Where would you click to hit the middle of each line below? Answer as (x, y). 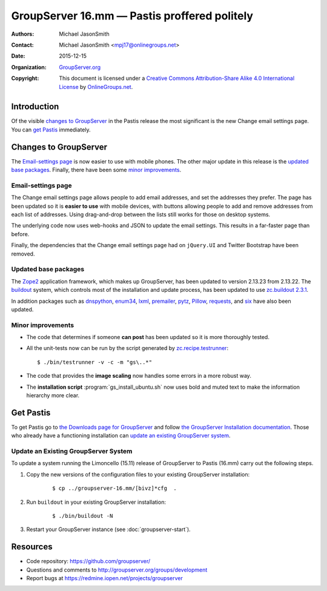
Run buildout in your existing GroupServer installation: (96, 502)
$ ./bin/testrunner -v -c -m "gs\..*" (95, 362)
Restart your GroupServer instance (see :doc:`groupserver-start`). (108, 529)
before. (20, 234)
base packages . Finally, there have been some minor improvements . (96, 170)
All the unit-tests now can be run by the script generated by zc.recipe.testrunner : (127, 348)
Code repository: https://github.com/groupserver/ (88, 561)
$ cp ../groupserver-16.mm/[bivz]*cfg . (114, 488)
